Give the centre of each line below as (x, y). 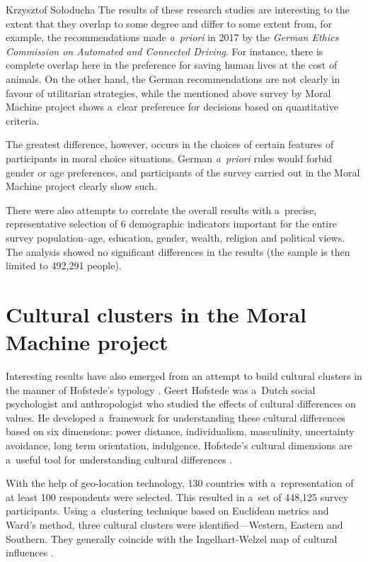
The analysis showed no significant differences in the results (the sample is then (178, 251)
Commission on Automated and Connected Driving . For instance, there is (165, 51)
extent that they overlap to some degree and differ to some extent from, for (169, 23)
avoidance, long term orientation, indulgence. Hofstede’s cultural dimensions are (179, 445)
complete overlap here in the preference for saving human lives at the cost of (172, 65)
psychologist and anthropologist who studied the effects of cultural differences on (181, 404)
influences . (30, 552)
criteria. (23, 120)
